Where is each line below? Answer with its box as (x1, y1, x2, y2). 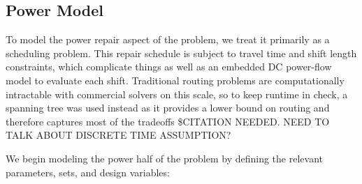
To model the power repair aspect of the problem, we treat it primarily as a (6, 32, 330, 47)
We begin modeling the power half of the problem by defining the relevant (6, 151, 323, 165)
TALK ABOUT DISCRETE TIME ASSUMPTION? (6, 128, 231, 142)
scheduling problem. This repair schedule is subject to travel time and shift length (6, 45, 357, 60)
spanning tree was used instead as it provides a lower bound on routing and (6, 100, 330, 115)
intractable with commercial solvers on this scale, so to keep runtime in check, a (6, 86, 348, 101)
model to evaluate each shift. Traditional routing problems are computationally (6, 72, 345, 87)
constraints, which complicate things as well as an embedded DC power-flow (6, 59, 332, 74)
